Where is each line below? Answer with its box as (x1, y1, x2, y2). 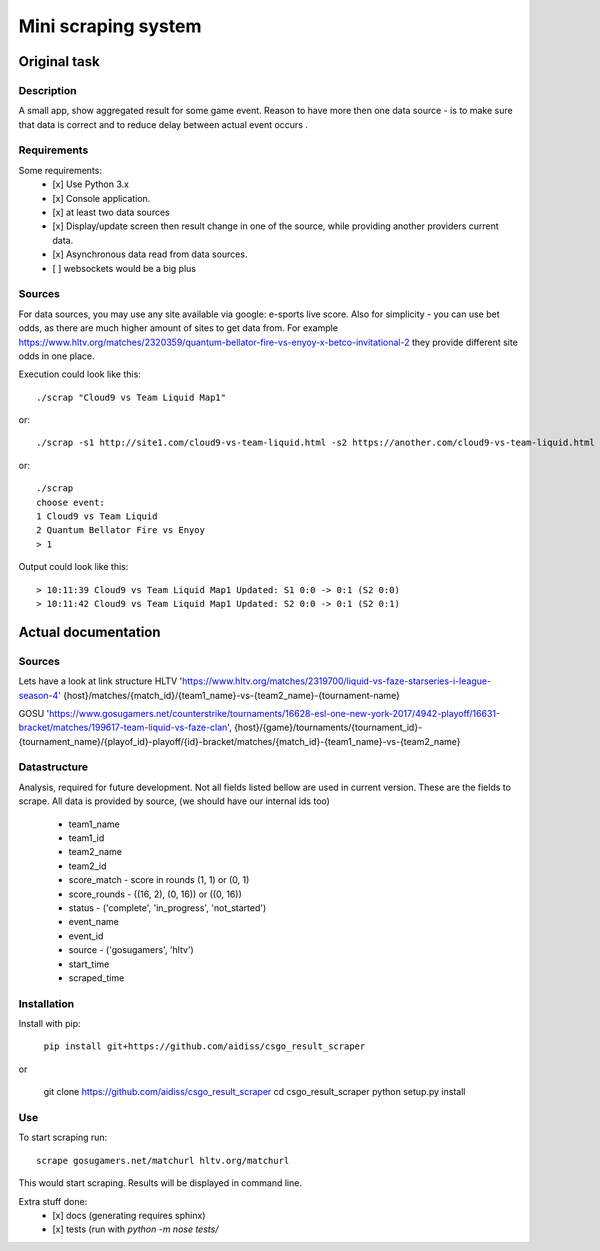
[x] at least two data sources (52, 206, 170, 219)
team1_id (68, 832, 105, 844)
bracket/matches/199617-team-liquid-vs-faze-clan (18, 721, 228, 734)
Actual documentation (18, 623, 161, 640)
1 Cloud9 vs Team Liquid (36, 511, 158, 522)
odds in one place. (18, 350, 95, 362)
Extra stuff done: (18, 1195, 88, 1207)
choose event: (36, 496, 105, 508)
